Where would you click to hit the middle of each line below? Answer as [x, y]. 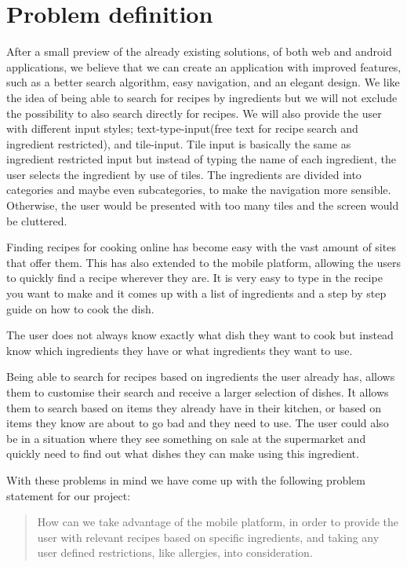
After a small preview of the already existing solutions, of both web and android [199, 51]
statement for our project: [69, 495]
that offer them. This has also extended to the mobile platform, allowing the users [203, 262]
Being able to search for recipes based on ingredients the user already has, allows [201, 377]
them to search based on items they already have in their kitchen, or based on [194, 407]
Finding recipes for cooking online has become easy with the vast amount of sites [201, 247]
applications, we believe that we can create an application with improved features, [204, 66]
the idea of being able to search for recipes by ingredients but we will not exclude [202, 97]
